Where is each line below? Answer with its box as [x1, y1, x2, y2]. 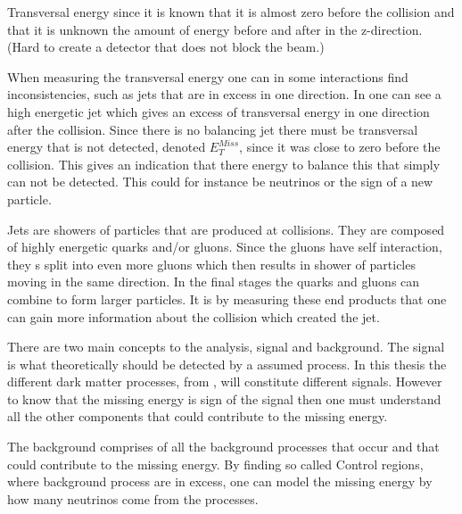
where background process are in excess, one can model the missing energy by [7, 472, 433, 491]
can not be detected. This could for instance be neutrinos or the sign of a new [7, 172, 433, 191]
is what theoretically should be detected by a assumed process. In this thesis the [7, 354, 447, 373]
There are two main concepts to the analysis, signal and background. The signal [7, 337, 445, 356]
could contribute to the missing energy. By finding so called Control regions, [7, 454, 424, 473]
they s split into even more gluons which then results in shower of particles [7, 254, 416, 273]
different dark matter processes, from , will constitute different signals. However [7, 372, 442, 391]
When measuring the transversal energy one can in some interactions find [7, 67, 408, 86]
